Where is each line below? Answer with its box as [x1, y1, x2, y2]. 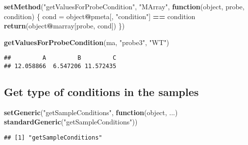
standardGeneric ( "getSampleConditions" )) [4, 117, 138, 127]
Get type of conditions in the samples [4, 84, 199, 99]
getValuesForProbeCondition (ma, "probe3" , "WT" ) [4, 37, 169, 47]
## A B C [4, 54, 117, 62]
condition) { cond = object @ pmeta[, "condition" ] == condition [4, 11, 196, 21]
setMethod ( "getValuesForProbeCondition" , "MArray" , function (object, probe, [4, 1, 245, 11]
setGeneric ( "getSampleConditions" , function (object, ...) [4, 107, 178, 117]
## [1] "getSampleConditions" [4, 134, 102, 142]
